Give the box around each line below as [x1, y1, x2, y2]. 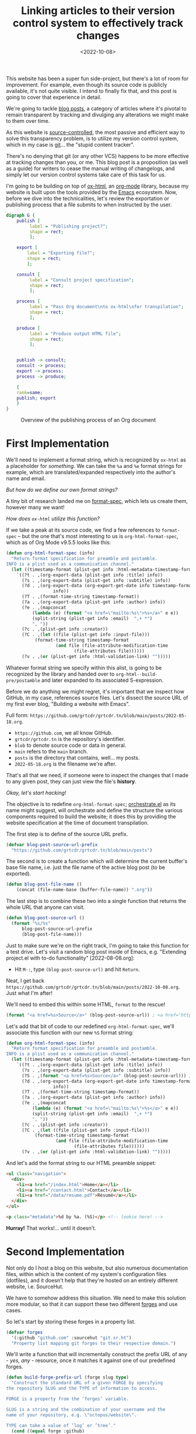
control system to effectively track [12, 16, 184, 30]
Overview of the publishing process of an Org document [20, 416, 156, 423]
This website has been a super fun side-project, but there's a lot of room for [6, 75, 188, 82]
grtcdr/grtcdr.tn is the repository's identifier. [14, 735, 125, 742]
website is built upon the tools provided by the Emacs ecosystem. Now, [6, 188, 178, 195]
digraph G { [6, 212, 35, 218]
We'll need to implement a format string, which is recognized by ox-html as [6, 456, 187, 463]
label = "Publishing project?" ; [29, 223, 108, 229]
